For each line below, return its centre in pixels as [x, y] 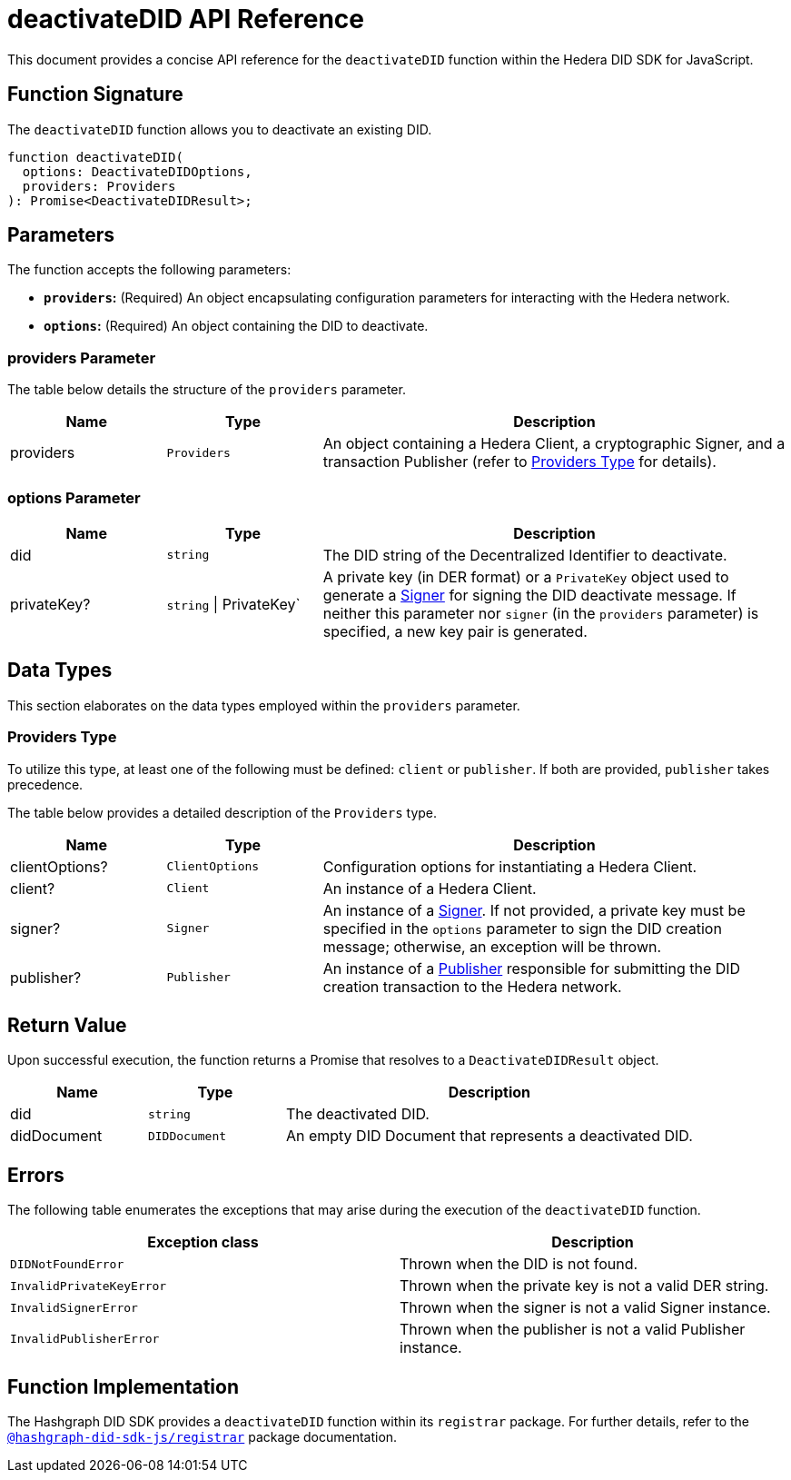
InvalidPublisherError [85, 1338]
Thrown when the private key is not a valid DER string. [584, 1286]
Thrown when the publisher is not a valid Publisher [573, 1330]
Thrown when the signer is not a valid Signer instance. [585, 1308]
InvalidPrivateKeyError [89, 1286]
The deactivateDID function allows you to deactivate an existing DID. [220, 129]
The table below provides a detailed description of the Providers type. [222, 812]
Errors [36, 1175]
